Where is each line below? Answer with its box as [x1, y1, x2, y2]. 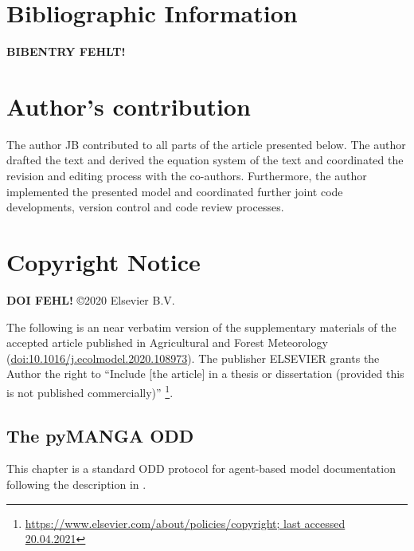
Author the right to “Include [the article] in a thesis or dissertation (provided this [6, 365, 404, 382]
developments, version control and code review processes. [6, 199, 284, 215]
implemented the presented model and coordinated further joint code [6, 183, 343, 199]
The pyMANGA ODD [6, 423, 194, 447]
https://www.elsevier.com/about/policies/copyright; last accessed [25, 514, 346, 531]
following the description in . [6, 475, 146, 492]
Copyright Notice [6, 246, 201, 277]
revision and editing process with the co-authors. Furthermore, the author [6, 167, 367, 184]
